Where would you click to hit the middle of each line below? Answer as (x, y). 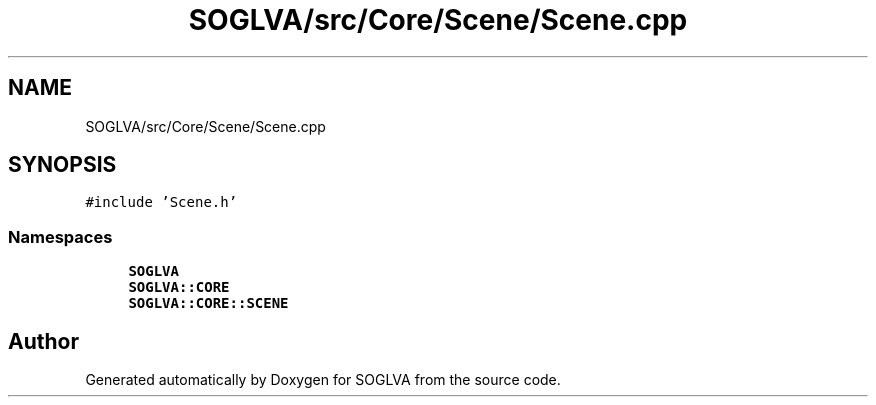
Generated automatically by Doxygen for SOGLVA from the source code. (323, 380)
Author (43, 341)
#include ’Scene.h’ (161, 202)
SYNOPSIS (62, 165)
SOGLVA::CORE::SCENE (208, 303)
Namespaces (60, 236)
